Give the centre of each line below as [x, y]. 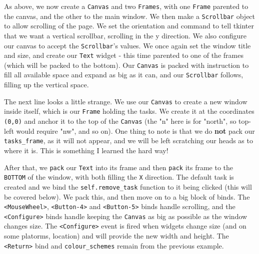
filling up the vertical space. [46, 85]
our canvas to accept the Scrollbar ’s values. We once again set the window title [127, 45]
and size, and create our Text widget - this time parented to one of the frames [124, 55]
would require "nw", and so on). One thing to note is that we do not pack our [135, 130]
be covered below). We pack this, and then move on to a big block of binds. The [127, 196]
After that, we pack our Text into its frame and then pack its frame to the [119, 167]
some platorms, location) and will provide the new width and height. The [116, 236]
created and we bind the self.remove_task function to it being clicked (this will [128, 186]
